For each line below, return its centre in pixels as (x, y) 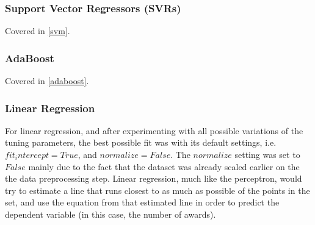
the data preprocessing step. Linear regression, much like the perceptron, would (154, 178)
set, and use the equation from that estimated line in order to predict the (142, 202)
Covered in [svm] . (38, 31)
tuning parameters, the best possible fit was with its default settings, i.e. (141, 142)
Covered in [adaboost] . (47, 81)
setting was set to (267, 155)
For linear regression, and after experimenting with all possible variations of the (154, 130)
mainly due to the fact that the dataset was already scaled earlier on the (164, 166)
